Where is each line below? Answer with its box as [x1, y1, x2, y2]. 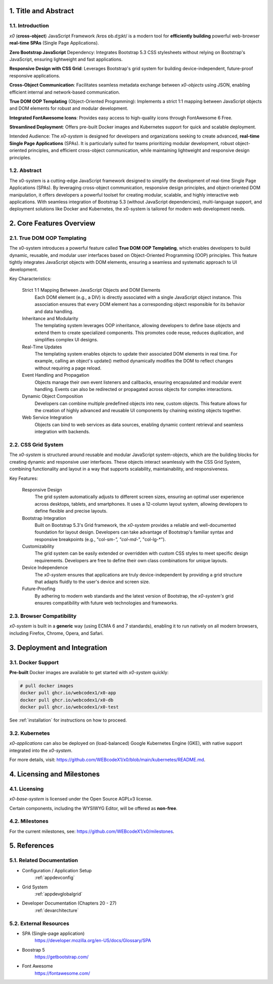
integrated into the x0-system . [9, 747, 73, 753]
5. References [9, 841, 54, 850]
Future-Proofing [22, 586, 56, 592]
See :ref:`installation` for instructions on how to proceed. [9, 717, 127, 723]
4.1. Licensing [9, 785, 44, 792]
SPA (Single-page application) [22, 930, 85, 936]
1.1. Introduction [9, 22, 49, 29]
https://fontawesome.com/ [34, 970, 90, 976]
